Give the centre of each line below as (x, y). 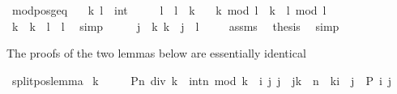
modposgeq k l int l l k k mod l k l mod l (169, 10)
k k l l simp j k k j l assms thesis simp (175, 26)
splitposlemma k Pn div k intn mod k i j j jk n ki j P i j (202, 80)
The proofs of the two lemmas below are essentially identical (156, 53)
